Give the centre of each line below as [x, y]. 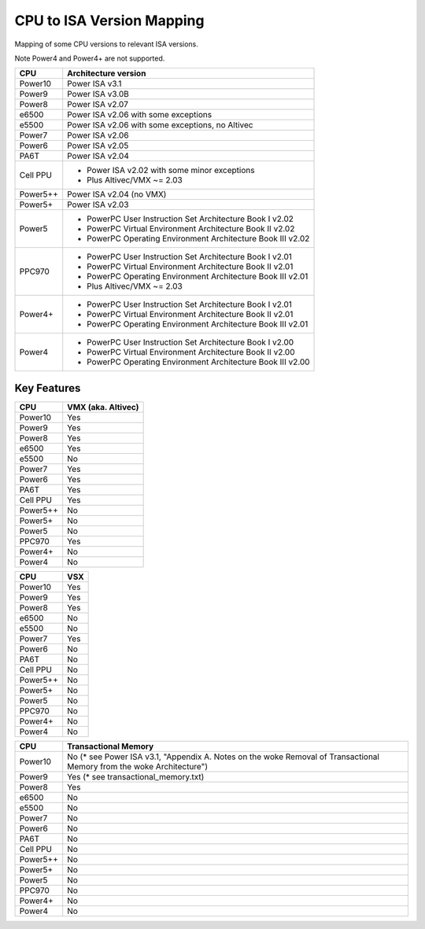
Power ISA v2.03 [98, 205]
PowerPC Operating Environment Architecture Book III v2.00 [198, 362]
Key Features [48, 388]
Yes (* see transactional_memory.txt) [136, 776]
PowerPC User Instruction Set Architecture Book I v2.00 [190, 342]
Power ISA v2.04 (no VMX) [117, 194]
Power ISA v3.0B [98, 94]
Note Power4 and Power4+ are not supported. [90, 58]
